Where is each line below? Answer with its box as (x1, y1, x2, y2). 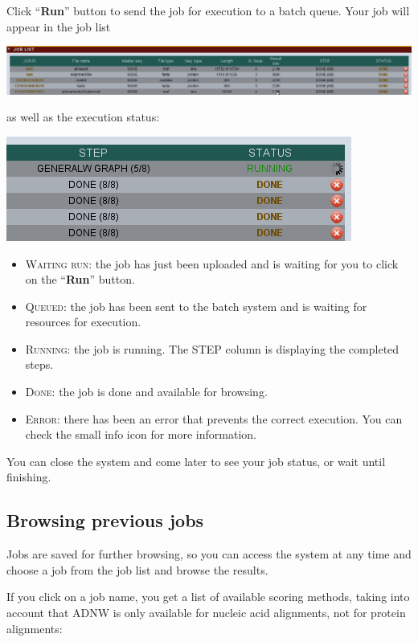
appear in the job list (6, 18, 111, 35)
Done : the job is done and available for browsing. (25, 383, 268, 400)
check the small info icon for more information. (25, 426, 256, 443)
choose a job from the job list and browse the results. (6, 561, 268, 578)
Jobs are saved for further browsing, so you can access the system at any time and (6, 546, 412, 562)
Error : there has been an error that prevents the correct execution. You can (25, 410, 403, 427)
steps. (25, 356, 54, 373)
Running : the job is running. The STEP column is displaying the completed (25, 340, 400, 357)
